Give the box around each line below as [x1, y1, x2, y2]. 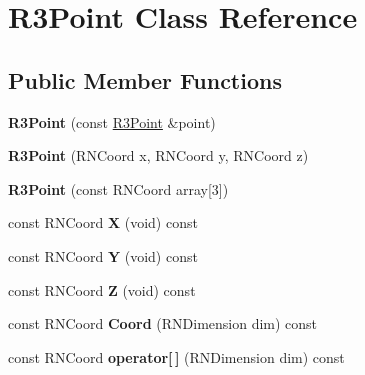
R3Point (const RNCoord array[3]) [8, 178, 229, 199]
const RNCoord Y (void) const [8, 245, 198, 266]
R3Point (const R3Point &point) [8, 111, 216, 132]
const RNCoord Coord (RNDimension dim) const [8, 313, 318, 334]
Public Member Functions [8, 64, 282, 95]
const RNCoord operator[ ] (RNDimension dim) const [8, 346, 345, 367]
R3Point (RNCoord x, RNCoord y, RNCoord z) [8, 145, 309, 166]
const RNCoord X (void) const [8, 212, 198, 233]
